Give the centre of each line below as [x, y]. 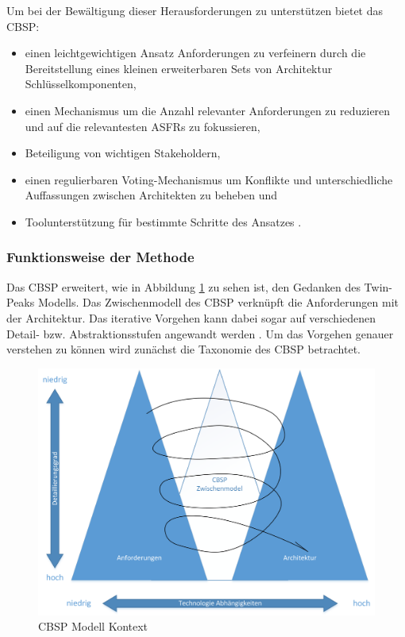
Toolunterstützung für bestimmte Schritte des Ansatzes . [163, 221]
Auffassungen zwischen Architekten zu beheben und [151, 195]
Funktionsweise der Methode [100, 257]
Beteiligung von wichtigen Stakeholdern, [123, 153]
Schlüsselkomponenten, [81, 84]
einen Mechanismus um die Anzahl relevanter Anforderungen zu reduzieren [208, 110]
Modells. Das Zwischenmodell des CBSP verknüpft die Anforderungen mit [218, 302]
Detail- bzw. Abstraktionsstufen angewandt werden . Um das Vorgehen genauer [200, 333]
